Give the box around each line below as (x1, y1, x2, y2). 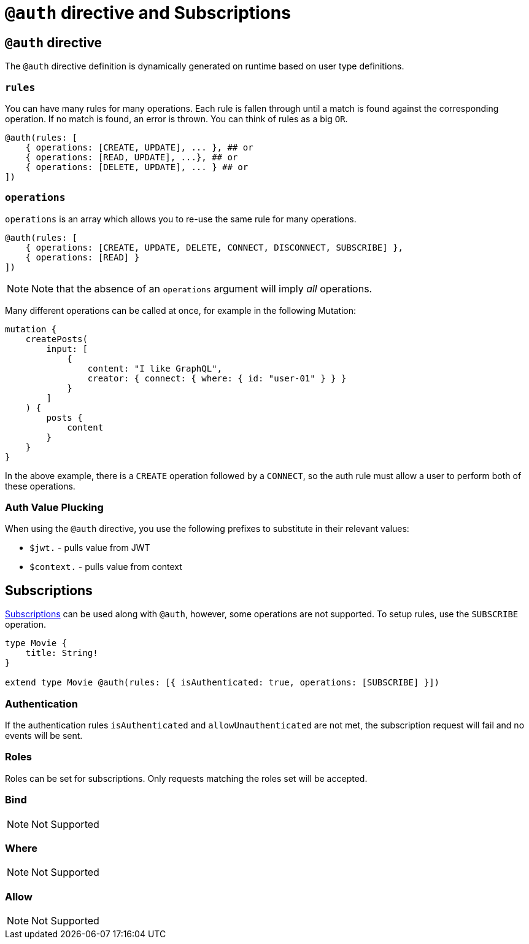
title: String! (25, 648, 98, 658)
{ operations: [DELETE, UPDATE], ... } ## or (25, 162, 249, 172)
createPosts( (25, 334, 88, 344)
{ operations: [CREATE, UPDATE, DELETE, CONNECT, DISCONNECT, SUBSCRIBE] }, (25, 242, 404, 252)
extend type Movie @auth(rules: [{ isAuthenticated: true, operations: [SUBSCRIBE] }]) (5, 677, 440, 688)
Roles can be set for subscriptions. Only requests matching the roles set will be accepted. (5, 773, 368, 784)
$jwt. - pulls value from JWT (29, 542, 150, 553)
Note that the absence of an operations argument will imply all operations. (31, 282, 373, 295)
